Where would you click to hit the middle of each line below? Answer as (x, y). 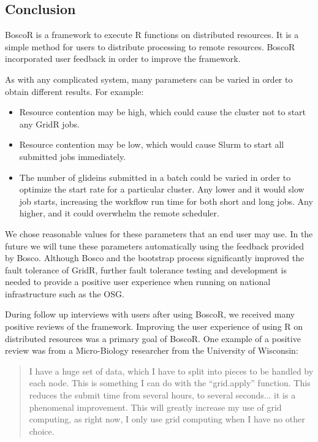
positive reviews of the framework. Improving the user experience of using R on (154, 326)
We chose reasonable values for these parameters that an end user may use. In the (159, 233)
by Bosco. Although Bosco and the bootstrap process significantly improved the (155, 258)
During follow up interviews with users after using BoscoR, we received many (150, 314)
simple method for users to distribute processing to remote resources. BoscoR (150, 46)
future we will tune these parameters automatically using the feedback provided (155, 246)
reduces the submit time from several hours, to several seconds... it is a (162, 395)
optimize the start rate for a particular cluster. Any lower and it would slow (162, 189)
